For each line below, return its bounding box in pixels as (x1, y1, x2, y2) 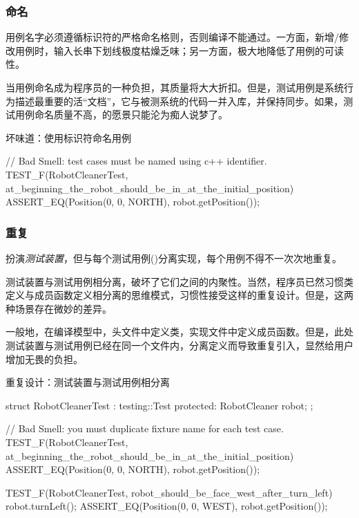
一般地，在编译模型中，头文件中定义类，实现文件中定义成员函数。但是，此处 (6, 324, 353, 339)
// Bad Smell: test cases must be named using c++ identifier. (6, 154, 267, 168)
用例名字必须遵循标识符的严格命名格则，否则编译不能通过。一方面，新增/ (6, 30, 339, 44)
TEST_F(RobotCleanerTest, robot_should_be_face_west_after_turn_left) (6, 485, 333, 499)
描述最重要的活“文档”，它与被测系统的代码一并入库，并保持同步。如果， (14, 93, 344, 108)
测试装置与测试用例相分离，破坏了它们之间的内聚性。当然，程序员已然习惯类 (6, 274, 353, 288)
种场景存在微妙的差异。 (6, 301, 112, 315)
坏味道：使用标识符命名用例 (6, 130, 131, 145)
